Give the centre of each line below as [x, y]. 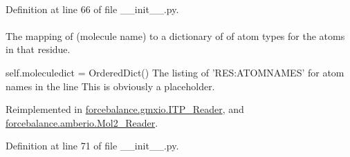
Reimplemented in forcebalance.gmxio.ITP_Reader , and [125, 109]
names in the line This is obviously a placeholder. [110, 86]
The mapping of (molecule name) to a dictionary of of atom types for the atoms [175, 35]
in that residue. [38, 49]
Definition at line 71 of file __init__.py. [92, 146]
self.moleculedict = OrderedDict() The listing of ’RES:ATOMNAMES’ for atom [175, 72]
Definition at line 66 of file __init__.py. [92, 9]
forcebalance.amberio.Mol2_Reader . [82, 122]
